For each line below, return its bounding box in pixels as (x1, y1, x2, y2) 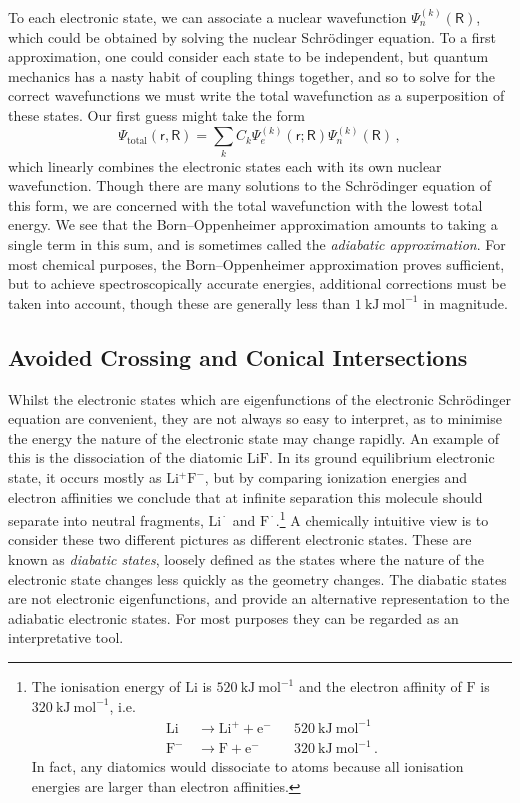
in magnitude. (423, 292, 508, 313)
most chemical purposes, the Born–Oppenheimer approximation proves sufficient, (8, 253, 505, 274)
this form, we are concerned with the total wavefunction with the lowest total (8, 194, 483, 215)
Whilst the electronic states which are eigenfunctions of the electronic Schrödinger (8, 388, 511, 409)
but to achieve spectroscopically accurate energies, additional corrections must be (8, 273, 506, 294)
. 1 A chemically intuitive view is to (275, 507, 489, 530)
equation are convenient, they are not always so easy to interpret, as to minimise (8, 408, 502, 429)
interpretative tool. (8, 627, 124, 648)
